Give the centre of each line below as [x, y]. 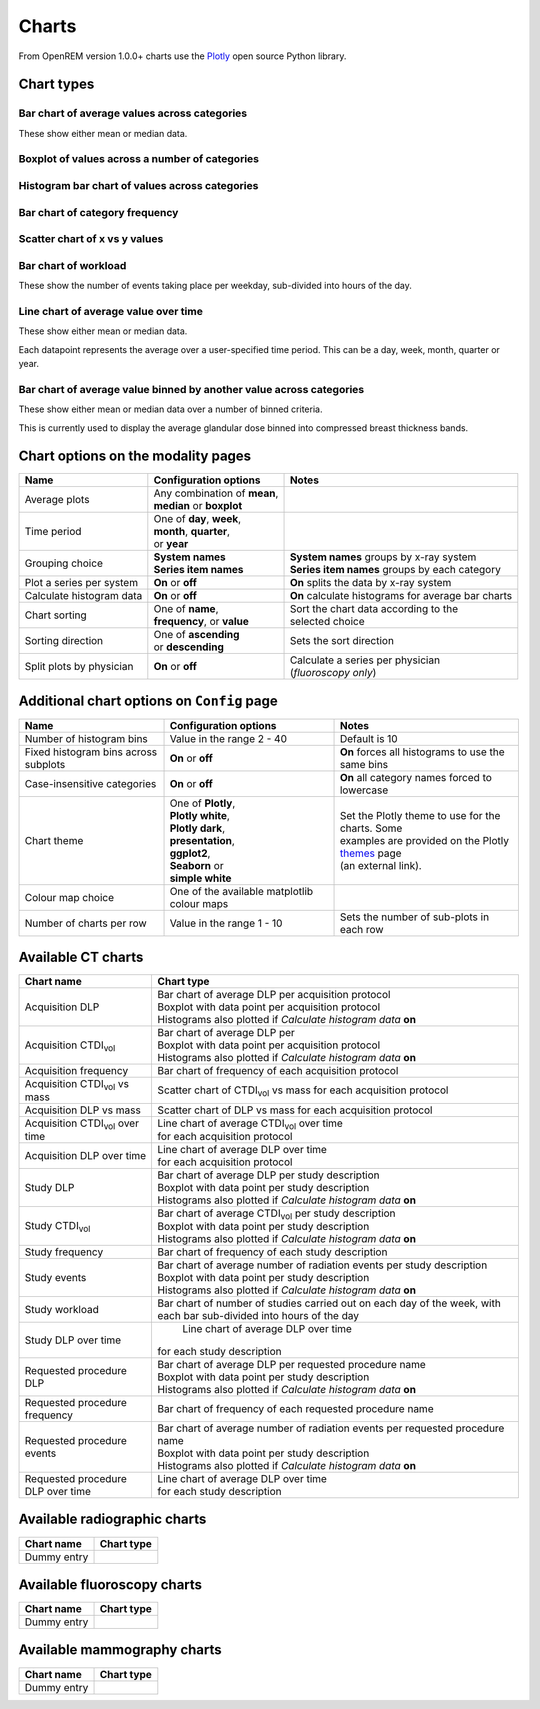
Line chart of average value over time [111, 311]
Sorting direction [64, 641]
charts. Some [371, 828]
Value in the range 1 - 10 [226, 923]
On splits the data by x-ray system [370, 583]
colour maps [199, 903]
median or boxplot [198, 506]
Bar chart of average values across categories [133, 113]
